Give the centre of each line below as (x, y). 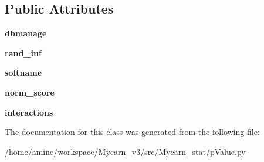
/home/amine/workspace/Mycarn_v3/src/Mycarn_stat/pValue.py (125, 151)
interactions (29, 112)
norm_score (30, 92)
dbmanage (26, 33)
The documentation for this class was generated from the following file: (132, 132)
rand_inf (23, 53)
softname (23, 72)
